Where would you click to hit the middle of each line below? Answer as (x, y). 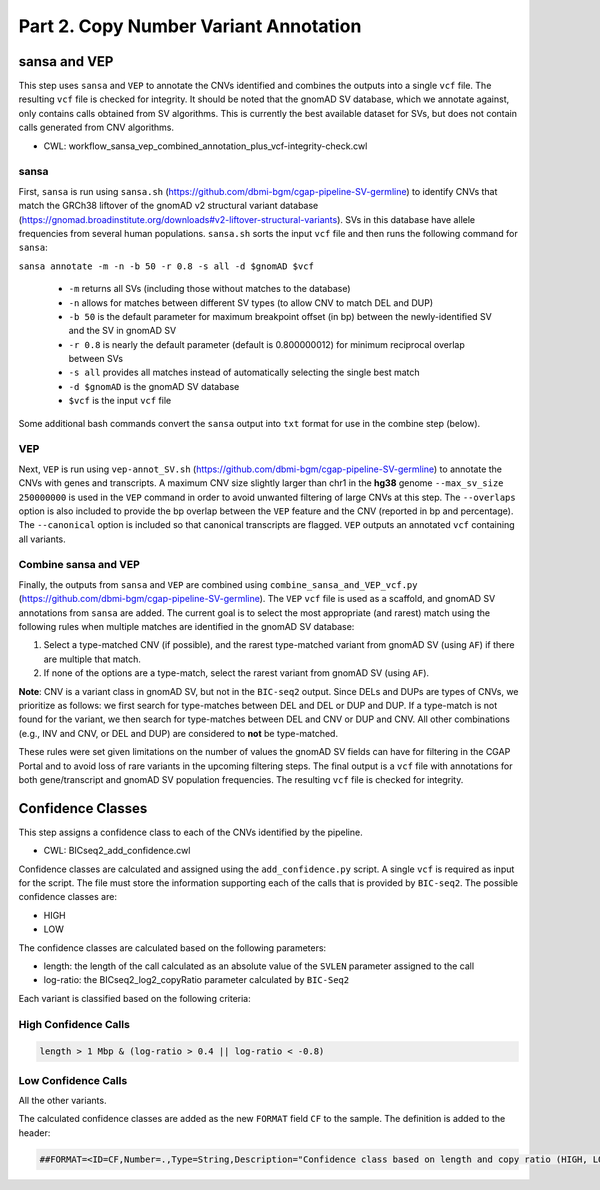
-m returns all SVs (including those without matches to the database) (209, 289)
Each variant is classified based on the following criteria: (134, 998)
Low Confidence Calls (73, 1080)
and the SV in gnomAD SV (122, 331)
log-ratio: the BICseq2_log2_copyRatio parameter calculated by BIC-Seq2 (196, 980)
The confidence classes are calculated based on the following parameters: (172, 947)
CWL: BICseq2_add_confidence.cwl (117, 851)
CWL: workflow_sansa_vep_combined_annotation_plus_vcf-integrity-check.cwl (205, 146)
